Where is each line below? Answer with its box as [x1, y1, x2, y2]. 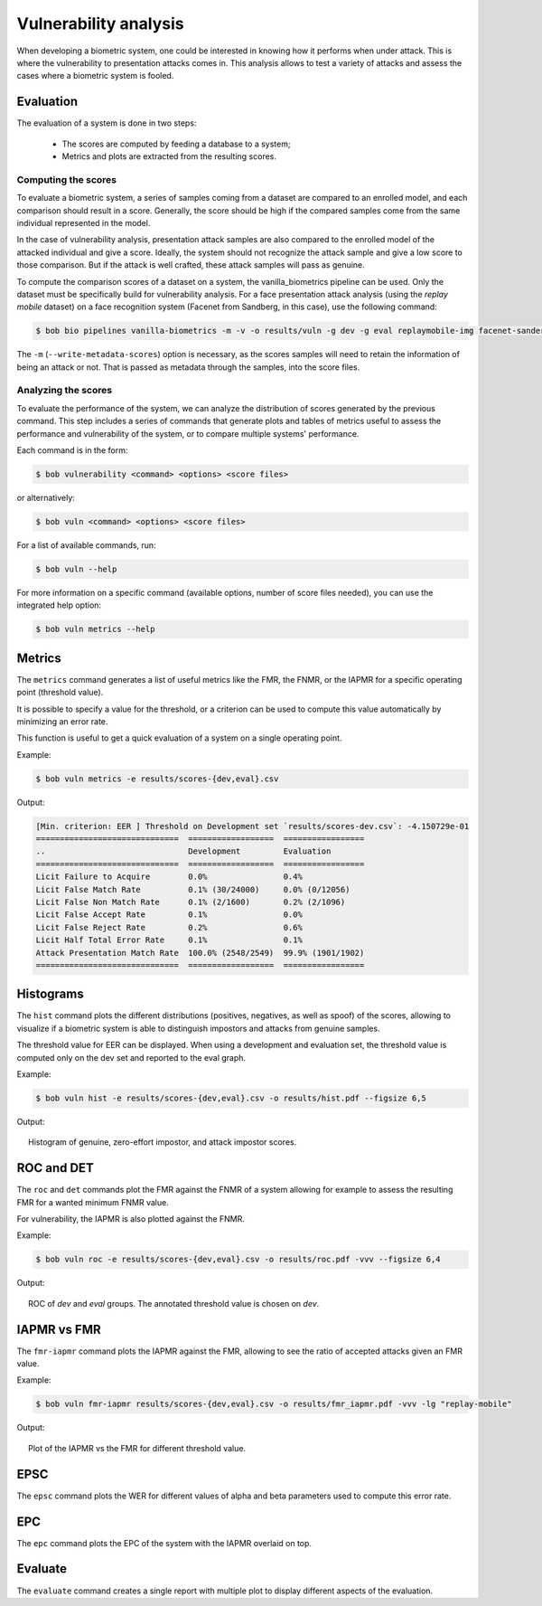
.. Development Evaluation [35, 846, 332, 856]
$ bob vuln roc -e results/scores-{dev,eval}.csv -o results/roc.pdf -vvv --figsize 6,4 [35, 1254, 442, 1265]
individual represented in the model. [16, 217, 151, 228]
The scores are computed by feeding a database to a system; [61, 138, 291, 149]
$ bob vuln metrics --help [35, 624, 155, 635]
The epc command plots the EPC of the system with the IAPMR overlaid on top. [16, 1537, 312, 1548]
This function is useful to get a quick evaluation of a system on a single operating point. [16, 732, 342, 743]
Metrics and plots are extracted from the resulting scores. [61, 151, 277, 162]
